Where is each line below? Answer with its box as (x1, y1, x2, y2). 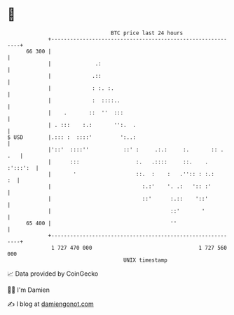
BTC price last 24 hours (111, 29, 184, 36)
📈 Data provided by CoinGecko (7, 269, 99, 278)
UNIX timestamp (123, 256, 168, 264)
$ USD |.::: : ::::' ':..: (7, 133, 137, 141)
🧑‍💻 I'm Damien (7, 286, 50, 294)
